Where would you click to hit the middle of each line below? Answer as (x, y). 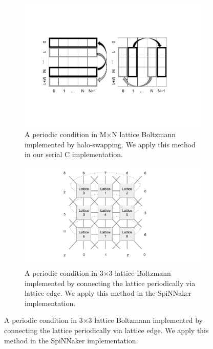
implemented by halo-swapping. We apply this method (110, 144)
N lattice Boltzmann (144, 134)
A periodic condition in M (66, 134)
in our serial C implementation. (74, 154)
